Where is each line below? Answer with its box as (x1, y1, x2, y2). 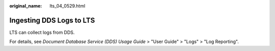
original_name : (9, 3, 42, 9)
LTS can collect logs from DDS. (9, 29, 75, 35)
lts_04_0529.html (49, 3, 86, 9)
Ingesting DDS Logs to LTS (9, 16, 95, 25)
